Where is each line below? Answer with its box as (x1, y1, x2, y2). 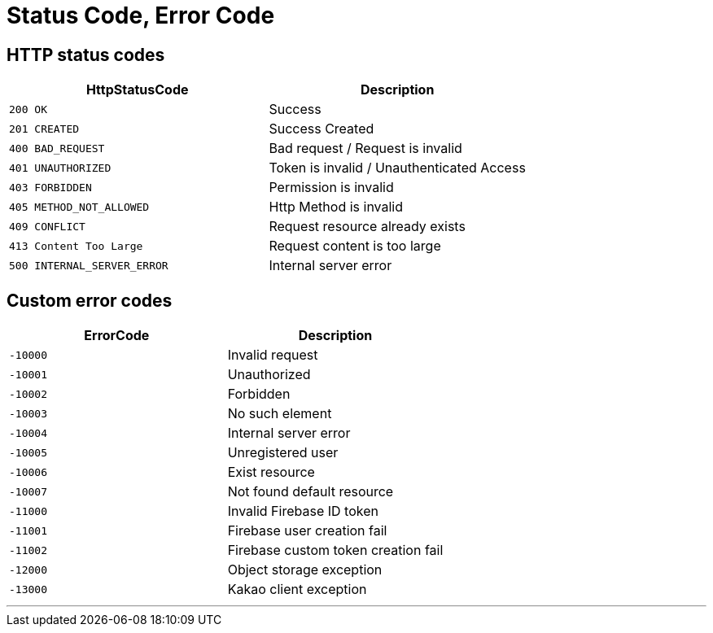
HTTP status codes (7, 44, 165, 65)
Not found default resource (227, 483, 394, 500)
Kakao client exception (227, 581, 367, 598)
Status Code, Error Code (7, 2, 275, 29)
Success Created (269, 120, 374, 138)
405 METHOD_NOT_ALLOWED (9, 200, 150, 213)
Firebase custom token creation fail (227, 542, 444, 559)
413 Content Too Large (9, 239, 143, 252)
